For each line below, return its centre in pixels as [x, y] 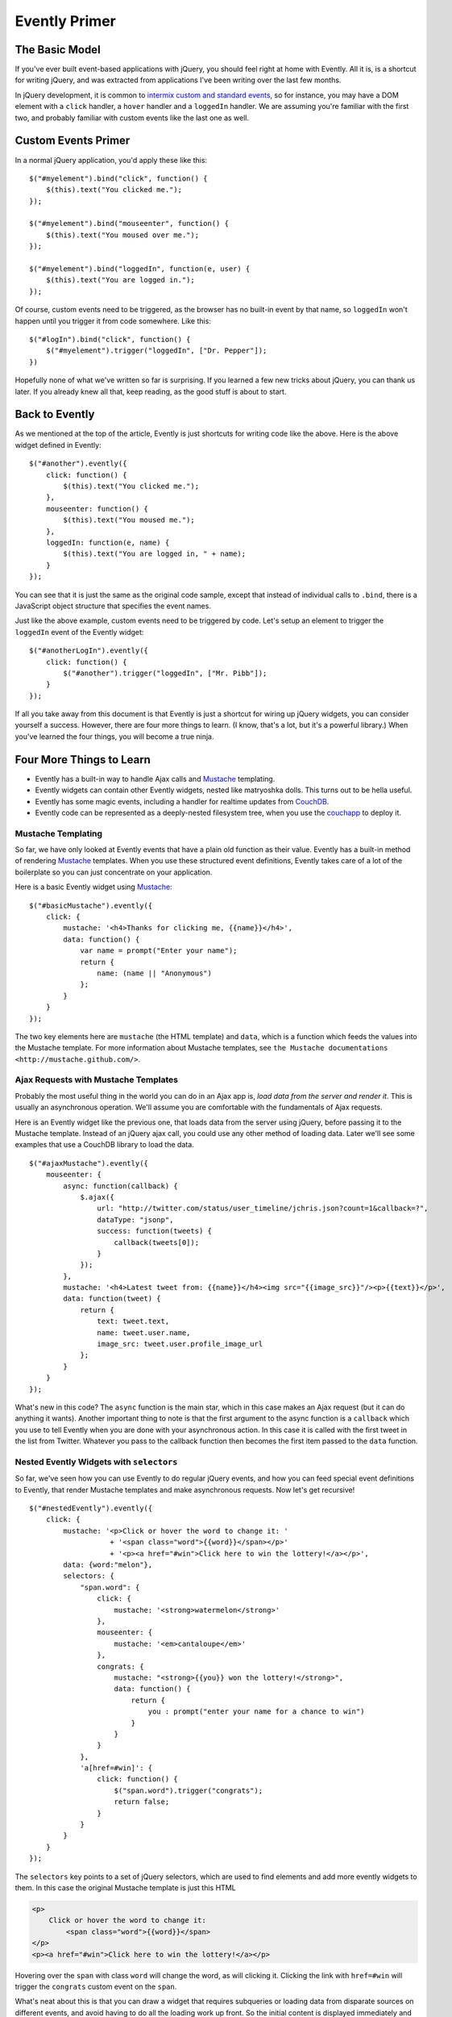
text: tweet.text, [133, 1322]
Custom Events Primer [73, 141]
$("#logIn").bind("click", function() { [110, 339]
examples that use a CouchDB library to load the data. [105, 1145]
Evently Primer [65, 21]
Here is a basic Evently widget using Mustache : [93, 887]
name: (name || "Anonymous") [155, 973]
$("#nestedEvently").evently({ [91, 1508]
